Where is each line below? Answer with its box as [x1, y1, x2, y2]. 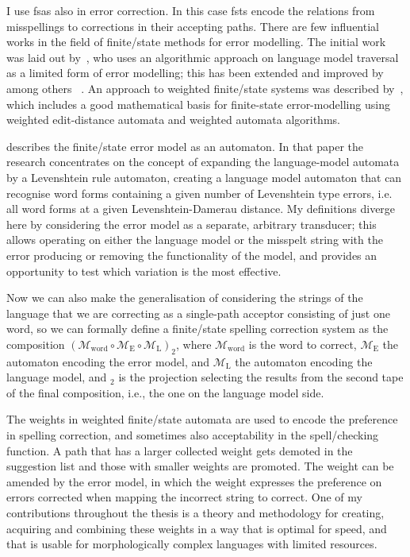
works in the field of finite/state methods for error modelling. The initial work [6, 33, 386, 50]
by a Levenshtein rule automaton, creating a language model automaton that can [6, 168, 402, 185]
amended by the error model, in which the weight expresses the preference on [6, 473, 382, 489]
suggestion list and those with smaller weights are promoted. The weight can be [6, 458, 394, 474]
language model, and [6, 369, 107, 385]
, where [175, 335, 212, 352]
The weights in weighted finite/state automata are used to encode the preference [6, 411, 398, 427]
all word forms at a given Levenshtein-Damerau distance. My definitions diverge [6, 200, 396, 217]
